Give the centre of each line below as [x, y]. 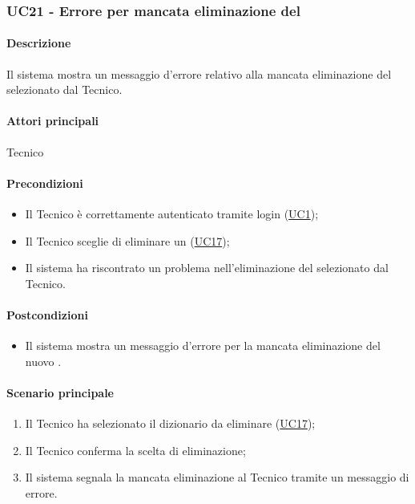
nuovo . [43, 361]
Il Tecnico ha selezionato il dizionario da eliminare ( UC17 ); [170, 423]
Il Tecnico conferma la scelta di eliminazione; [135, 450]
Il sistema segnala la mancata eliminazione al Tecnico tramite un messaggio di [217, 477]
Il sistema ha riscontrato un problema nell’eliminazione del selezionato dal [207, 268]
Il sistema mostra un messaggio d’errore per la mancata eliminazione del [203, 345]
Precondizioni [45, 183]
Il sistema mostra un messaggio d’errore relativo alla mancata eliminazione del [199, 73]
